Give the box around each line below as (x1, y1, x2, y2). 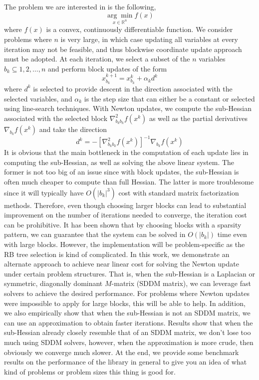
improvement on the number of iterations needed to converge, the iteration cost (4, 209, 247, 220)
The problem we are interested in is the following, (4, 1, 156, 11)
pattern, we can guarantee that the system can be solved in (4, 229, 186, 239)
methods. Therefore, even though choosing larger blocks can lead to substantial (4, 199, 247, 210)
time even (217, 229, 247, 239)
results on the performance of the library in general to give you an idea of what (4, 356, 247, 367)
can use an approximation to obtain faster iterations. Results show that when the (4, 317, 253, 327)
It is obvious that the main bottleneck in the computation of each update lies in (4, 147, 249, 157)
